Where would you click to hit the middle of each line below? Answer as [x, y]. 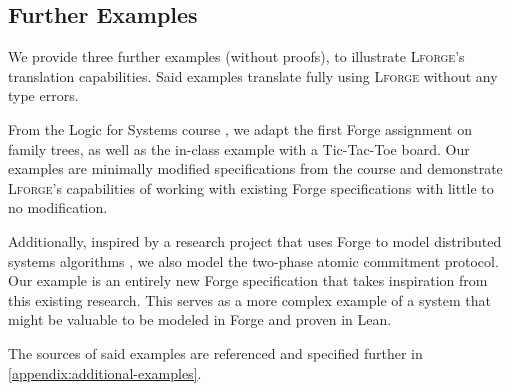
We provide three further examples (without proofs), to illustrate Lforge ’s [236, 56]
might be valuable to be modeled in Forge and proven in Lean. [200, 319]
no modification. [58, 207]
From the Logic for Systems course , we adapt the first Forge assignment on [240, 128]
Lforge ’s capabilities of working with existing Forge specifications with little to [251, 187]
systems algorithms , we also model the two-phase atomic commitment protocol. [253, 260]
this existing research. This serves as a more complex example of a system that [249, 299]
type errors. [43, 95]
